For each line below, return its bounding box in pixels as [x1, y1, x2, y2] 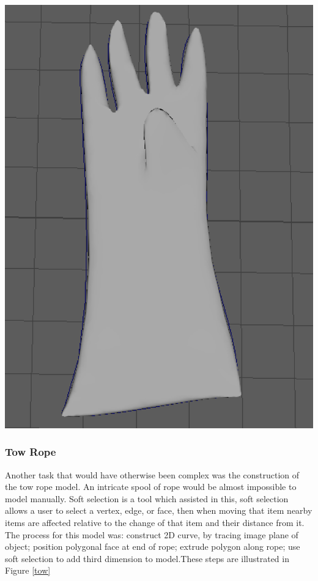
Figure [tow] [5, 564, 51, 577]
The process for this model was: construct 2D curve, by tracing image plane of [5, 528, 298, 541]
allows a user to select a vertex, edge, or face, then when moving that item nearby [5, 504, 312, 517]
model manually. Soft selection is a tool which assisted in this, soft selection [5, 492, 289, 505]
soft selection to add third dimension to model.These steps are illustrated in [5, 552, 289, 565]
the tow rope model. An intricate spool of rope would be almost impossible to [5, 480, 297, 493]
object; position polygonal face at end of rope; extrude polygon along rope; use [5, 540, 300, 553]
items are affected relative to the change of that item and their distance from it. [5, 516, 305, 528]
